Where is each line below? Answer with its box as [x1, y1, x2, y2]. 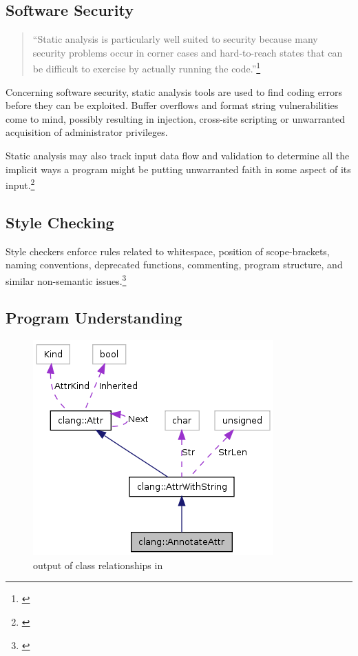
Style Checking [6, 211, 114, 232]
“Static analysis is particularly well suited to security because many [32, 32, 318, 46]
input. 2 [6, 176, 35, 192]
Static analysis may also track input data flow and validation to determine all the [6, 148, 350, 163]
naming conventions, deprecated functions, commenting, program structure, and [6, 257, 343, 272]
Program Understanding [6, 307, 182, 328]
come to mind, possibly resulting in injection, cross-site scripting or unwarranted [6, 111, 346, 126]
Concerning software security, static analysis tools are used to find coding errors [6, 84, 342, 99]
